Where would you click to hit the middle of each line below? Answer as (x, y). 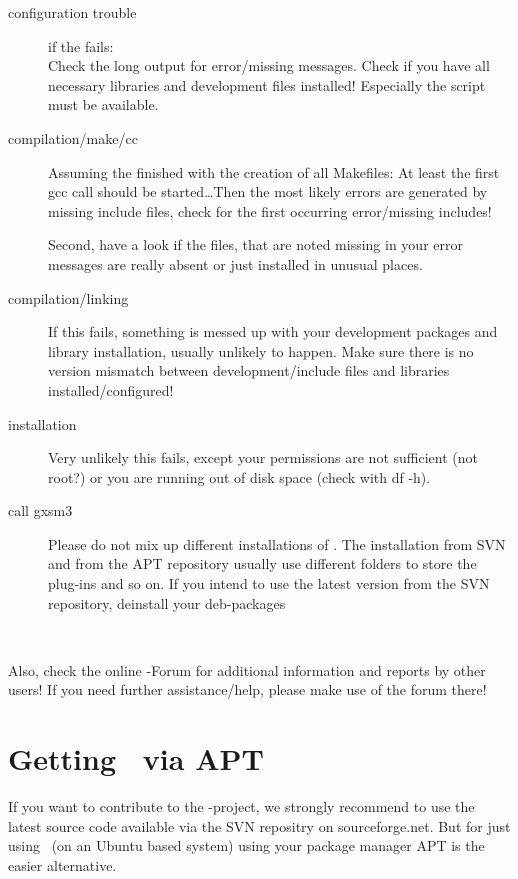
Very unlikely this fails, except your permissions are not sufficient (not (263, 457)
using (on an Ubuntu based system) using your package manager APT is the (246, 845)
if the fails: (81, 45)
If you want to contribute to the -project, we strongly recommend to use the (241, 806)
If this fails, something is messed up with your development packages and (273, 331)
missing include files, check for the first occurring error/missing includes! (270, 210)
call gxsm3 (40, 510)
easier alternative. (62, 864)
